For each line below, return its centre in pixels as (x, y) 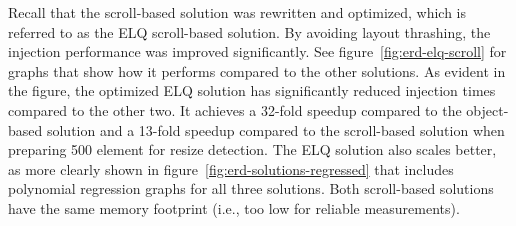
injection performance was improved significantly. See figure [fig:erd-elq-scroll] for (257, 51)
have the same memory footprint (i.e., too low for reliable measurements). (234, 207)
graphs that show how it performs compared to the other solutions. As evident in (257, 70)
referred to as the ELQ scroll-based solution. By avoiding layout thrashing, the (249, 31)
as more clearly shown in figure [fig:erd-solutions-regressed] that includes (231, 168)
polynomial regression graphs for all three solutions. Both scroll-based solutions (251, 188)
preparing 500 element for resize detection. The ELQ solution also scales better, (252, 149)
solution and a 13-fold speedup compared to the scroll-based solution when (275, 129)
